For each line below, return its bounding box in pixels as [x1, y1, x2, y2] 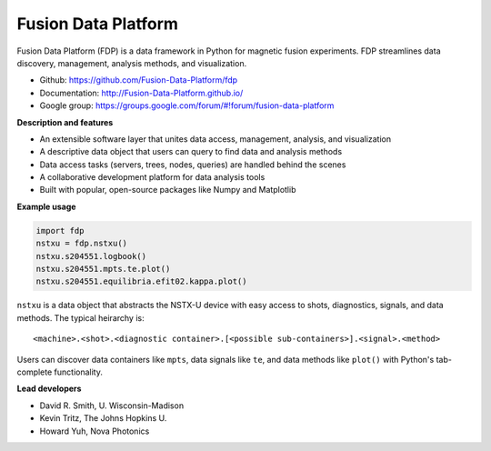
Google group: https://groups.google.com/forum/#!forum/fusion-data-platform [39, 100, 335, 111]
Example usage [16, 201, 76, 212]
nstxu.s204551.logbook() [35, 251, 147, 261]
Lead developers [16, 383, 82, 395]
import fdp [35, 225, 85, 236]
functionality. [54, 366, 104, 377]
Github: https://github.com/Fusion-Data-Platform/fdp [39, 75, 238, 85]
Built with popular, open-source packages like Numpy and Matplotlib [39, 185, 296, 195]
